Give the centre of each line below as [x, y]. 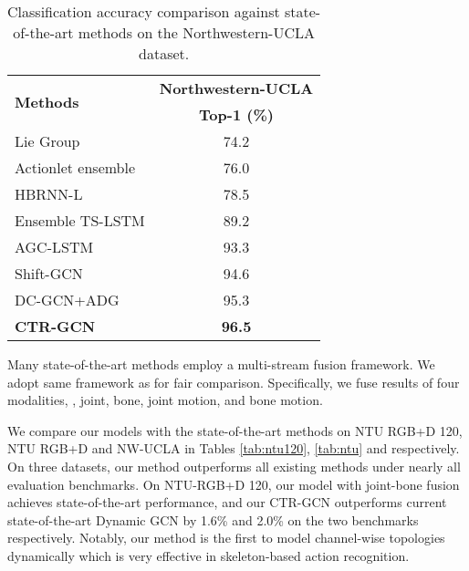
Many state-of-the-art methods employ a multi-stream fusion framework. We [221, 364]
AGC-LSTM [54, 247]
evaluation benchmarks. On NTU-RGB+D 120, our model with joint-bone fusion [234, 484]
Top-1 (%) [236, 114]
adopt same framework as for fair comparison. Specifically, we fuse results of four [234, 382]
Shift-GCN [49, 273]
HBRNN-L [49, 194]
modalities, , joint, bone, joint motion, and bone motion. [165, 400]
